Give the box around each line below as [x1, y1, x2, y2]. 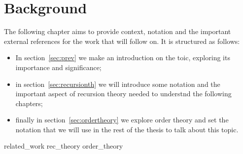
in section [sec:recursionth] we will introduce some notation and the [15, 78, 220, 89]
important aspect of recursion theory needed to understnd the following [15, 88, 232, 99]
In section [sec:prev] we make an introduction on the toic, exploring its [15, 52, 230, 63]
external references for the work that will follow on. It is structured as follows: [4, 36, 240, 46]
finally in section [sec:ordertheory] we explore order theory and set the [15, 115, 229, 125]
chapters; [15, 98, 43, 108]
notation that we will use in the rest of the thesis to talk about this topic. [15, 124, 239, 134]
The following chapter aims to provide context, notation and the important [4, 26, 231, 37]
